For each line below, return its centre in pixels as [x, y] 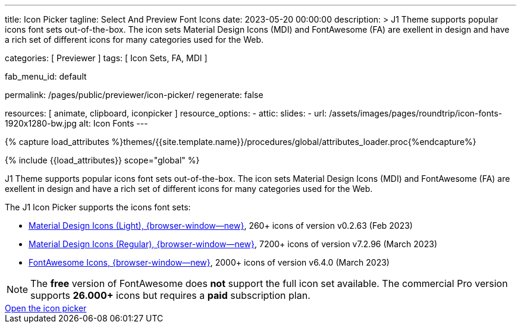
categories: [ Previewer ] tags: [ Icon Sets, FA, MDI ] [106, 58]
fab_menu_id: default [46, 76]
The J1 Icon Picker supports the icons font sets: [98, 207]
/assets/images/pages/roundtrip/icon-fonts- [416, 113]
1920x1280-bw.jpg [41, 123]
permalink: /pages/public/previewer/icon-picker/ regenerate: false [134, 95]
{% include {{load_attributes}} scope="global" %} [102, 160]
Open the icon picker [46, 308]
